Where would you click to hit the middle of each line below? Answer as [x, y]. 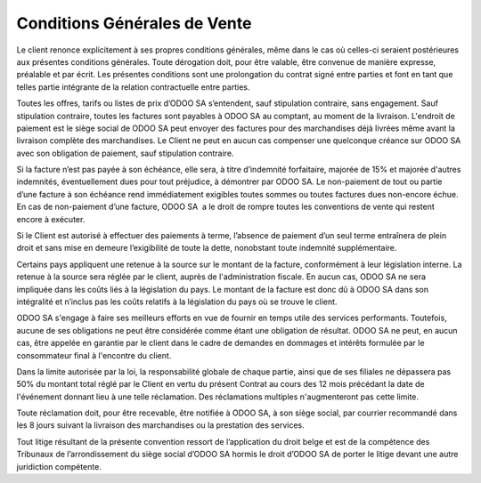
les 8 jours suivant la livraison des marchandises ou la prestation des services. [160, 425]
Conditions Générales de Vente [134, 23]
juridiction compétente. [59, 466]
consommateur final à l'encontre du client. [94, 355]
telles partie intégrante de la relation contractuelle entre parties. [133, 87]
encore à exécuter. [51, 219]
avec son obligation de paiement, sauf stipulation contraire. [125, 153]
